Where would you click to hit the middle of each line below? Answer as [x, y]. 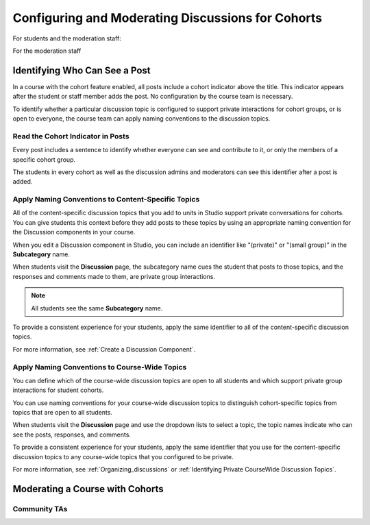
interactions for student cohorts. [58, 390]
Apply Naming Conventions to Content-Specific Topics [106, 199]
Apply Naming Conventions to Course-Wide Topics [100, 367]
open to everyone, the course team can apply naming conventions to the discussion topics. [141, 119]
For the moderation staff [47, 51]
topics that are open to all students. [63, 413]
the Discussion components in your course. [74, 232]
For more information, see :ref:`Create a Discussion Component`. [104, 349]
